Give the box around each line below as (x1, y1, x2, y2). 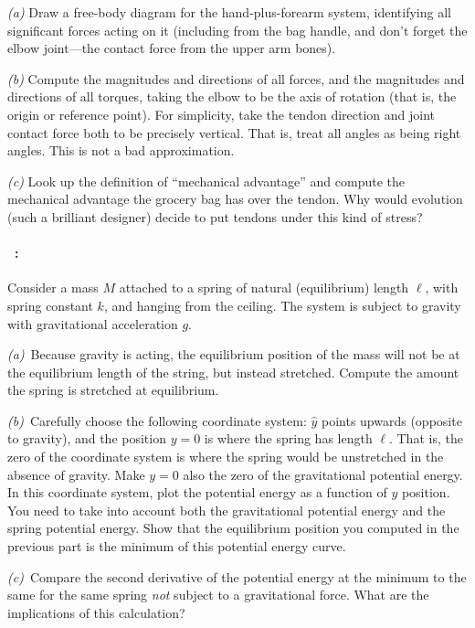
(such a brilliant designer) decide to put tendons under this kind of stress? (7, 207, 423, 226)
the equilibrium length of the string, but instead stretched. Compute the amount (7, 362, 459, 381)
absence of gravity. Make (7, 464, 145, 484)
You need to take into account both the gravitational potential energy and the (7, 500, 446, 519)
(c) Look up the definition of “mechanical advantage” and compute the (7, 171, 405, 190)
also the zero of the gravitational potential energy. (183, 464, 463, 484)
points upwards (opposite (321, 410, 462, 430)
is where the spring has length (204, 429, 373, 448)
